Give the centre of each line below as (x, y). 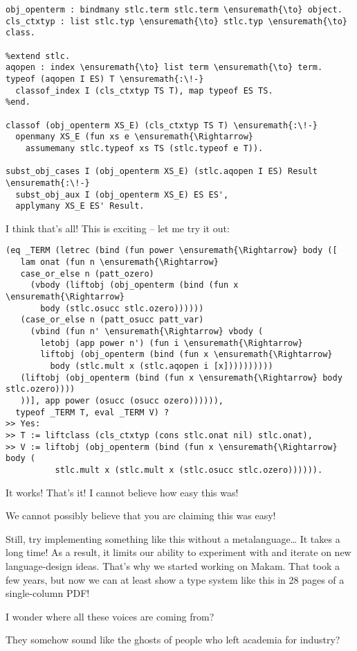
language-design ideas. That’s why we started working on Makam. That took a (173, 565)
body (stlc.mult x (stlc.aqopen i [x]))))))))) (162, 366)
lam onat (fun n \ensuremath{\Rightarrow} (119, 262)
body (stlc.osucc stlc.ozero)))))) (122, 308)
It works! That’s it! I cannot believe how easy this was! (122, 492)
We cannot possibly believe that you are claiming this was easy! (141, 515)
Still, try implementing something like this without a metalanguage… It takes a (173, 538)
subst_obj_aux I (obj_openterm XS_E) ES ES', (122, 194)
